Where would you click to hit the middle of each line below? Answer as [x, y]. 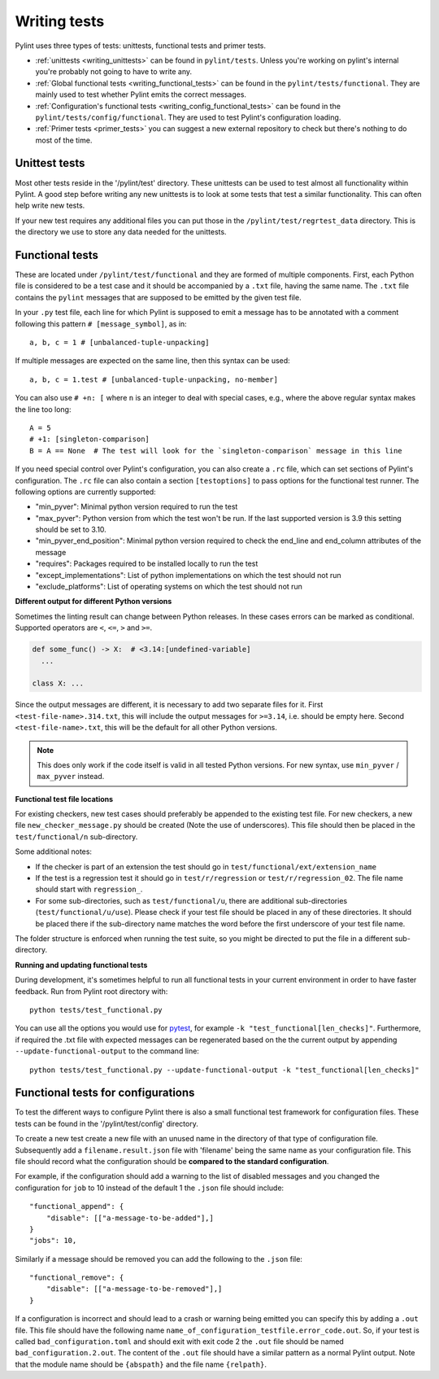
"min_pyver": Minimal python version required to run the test [137, 507]
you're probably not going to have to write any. [114, 72]
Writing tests [60, 21]
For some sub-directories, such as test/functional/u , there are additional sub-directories [191, 900]
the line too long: [43, 409]
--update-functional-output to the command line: [107, 1051]
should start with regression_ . [89, 889]
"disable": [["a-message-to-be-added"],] [130, 1218]
